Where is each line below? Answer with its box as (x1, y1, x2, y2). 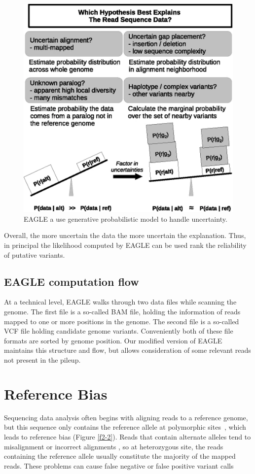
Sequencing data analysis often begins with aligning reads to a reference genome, (4, 412, 248, 422)
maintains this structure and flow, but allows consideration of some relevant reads (4, 345, 251, 355)
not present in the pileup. (4, 355, 81, 365)
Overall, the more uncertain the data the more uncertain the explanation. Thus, (4, 230, 246, 240)
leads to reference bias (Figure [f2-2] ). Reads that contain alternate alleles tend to (4, 431, 251, 441)
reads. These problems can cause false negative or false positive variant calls (4, 460, 234, 471)
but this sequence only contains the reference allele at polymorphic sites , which (4, 422, 246, 432)
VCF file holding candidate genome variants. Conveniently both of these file (4, 326, 233, 336)
